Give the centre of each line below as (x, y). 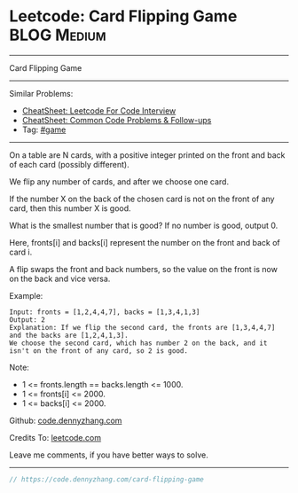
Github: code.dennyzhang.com (66, 420)
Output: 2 (27, 320)
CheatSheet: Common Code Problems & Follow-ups (117, 120)
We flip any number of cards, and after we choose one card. (119, 181)
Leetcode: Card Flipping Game (123, 16)
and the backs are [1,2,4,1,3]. (69, 335)
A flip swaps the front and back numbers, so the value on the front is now (143, 269)
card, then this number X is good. (70, 208)
